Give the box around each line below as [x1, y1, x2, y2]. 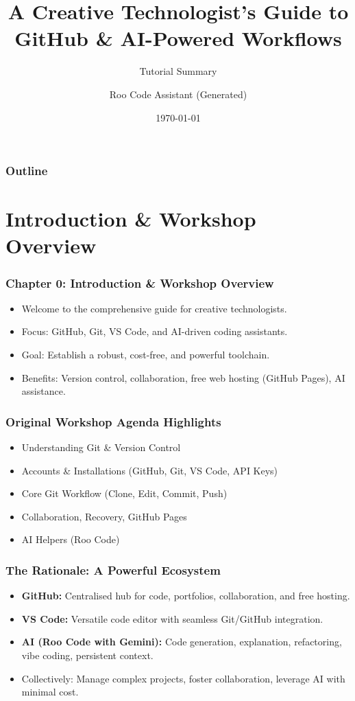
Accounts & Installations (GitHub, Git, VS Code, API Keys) [21, 463, 278, 477]
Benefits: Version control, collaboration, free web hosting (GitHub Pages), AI [21, 370, 345, 384]
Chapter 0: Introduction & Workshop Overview [5, 274, 274, 291]
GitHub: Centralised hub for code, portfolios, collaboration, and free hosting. [21, 588, 350, 603]
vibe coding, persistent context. [21, 647, 154, 662]
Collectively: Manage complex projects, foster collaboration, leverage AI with [21, 671, 345, 685]
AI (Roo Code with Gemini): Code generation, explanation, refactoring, [21, 634, 342, 649]
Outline [5, 162, 48, 179]
